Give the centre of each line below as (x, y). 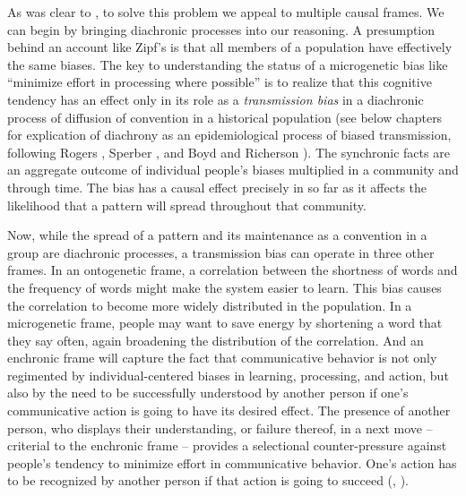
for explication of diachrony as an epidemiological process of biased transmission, (229, 135)
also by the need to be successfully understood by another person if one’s (208, 393)
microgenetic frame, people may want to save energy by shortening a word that (225, 323)
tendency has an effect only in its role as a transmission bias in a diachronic (216, 99)
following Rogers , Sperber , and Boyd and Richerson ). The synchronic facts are (229, 152)
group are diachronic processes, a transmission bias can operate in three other (221, 252)
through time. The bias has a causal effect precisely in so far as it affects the (217, 187)
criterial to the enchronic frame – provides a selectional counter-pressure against (227, 445)
